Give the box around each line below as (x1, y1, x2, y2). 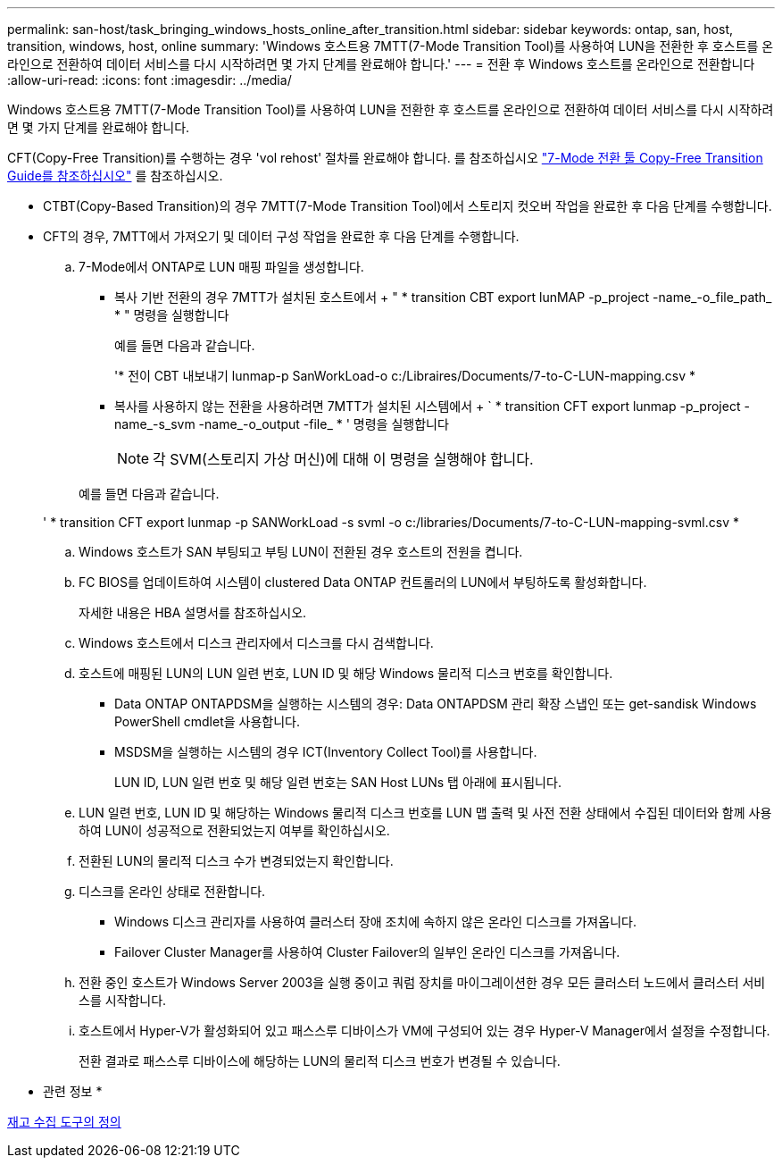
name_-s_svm (114, 416, 195, 432)
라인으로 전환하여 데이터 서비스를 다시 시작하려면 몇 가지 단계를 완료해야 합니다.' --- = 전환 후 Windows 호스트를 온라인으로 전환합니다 (7, 56, 755, 71)
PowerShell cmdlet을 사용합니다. (114, 714, 301, 729)
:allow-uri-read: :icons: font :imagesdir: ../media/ (7, 72, 292, 88)
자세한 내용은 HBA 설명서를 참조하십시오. (79, 605, 307, 620)
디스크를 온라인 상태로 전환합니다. (79, 884, 266, 899)
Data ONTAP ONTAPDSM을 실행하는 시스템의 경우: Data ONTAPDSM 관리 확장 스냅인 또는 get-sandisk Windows (114, 696, 757, 711)
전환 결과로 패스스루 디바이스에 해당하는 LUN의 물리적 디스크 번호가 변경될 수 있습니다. (79, 1053, 561, 1069)
